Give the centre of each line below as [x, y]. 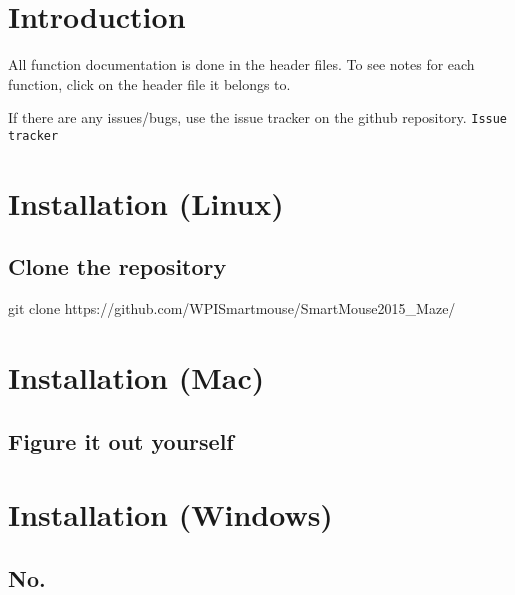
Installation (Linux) [146, 202]
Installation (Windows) [170, 514]
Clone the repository [117, 266]
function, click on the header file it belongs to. [149, 83]
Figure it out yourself [121, 440]
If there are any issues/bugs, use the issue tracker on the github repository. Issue [258, 117]
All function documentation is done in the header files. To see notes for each [241, 64]
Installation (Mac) [136, 376]
